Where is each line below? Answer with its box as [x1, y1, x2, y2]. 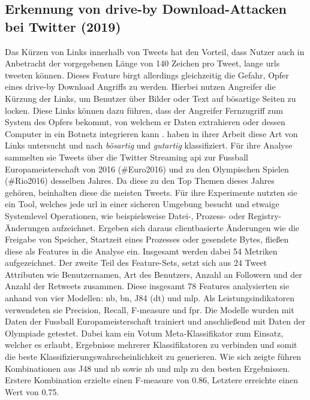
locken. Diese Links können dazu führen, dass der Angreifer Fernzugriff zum [5, 104, 283, 116]
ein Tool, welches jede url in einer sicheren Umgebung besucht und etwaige [5, 198, 279, 210]
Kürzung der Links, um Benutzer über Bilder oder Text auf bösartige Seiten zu [5, 92, 296, 104]
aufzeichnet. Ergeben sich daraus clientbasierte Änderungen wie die [52, 221, 300, 234]
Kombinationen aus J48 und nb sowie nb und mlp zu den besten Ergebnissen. [5, 362, 290, 374]
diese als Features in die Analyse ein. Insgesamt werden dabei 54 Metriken [5, 244, 278, 257]
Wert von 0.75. [5, 385, 59, 398]
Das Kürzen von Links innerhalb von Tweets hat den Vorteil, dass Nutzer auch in [5, 45, 305, 57]
